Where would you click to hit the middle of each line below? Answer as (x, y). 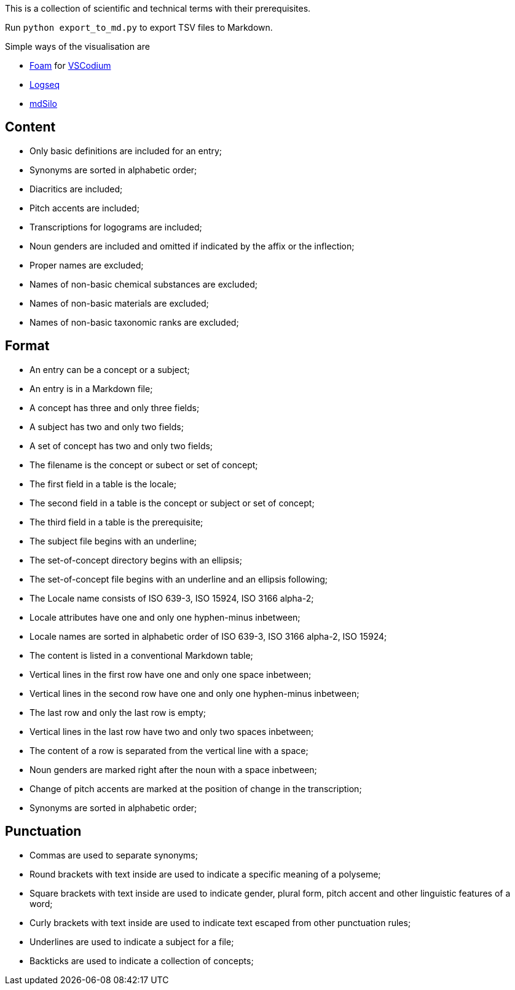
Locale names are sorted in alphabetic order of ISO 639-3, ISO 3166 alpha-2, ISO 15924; (208, 636)
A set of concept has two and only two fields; (121, 446)
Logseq (45, 84)
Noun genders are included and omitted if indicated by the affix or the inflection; (192, 246)
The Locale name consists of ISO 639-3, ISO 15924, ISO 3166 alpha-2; (172, 598)
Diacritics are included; (76, 189)
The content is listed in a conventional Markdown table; (141, 655)
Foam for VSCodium (70, 65)
